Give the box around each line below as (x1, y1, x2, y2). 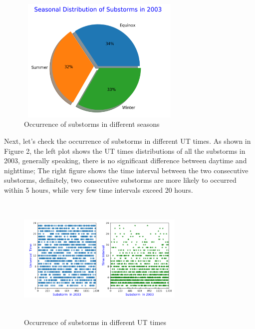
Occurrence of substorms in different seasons (24, 119, 160, 129)
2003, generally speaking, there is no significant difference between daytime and (4, 155, 247, 166)
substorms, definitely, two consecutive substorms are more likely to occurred (4, 175, 237, 185)
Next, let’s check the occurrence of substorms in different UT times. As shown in (4, 135, 251, 146)
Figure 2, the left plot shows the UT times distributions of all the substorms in (4, 145, 246, 156)
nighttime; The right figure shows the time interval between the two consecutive (4, 165, 249, 175)
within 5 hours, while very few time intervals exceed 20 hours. (4, 184, 193, 195)
